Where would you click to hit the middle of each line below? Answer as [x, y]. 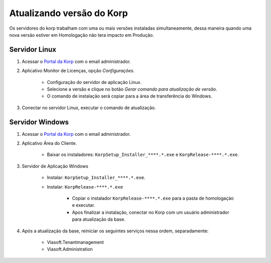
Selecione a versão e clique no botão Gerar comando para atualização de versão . [132, 89]
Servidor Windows [39, 122]
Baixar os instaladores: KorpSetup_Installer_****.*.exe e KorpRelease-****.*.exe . [143, 155]
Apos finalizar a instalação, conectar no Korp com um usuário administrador [151, 212]
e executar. [84, 205]
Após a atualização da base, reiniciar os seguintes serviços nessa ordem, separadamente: [115, 231]
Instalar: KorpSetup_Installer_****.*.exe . [96, 178]
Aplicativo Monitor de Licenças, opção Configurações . [78, 71]
